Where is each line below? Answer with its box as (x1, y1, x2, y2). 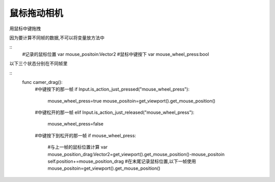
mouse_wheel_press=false (47, 121, 104, 127)
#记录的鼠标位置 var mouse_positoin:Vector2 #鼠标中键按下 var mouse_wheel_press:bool (22, 51, 209, 57)
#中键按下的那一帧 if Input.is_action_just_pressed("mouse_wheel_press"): (35, 86, 190, 93)
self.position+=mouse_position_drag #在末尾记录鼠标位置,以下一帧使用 (47, 158, 196, 165)
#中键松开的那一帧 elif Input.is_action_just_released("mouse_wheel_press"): (35, 109, 195, 115)
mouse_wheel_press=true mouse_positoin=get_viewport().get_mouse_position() (47, 98, 216, 104)
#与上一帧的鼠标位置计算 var (47, 144, 108, 150)
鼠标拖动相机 (9, 8, 64, 19)
